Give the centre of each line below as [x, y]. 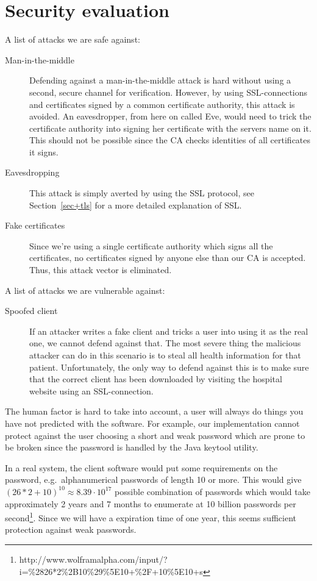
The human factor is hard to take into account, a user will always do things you [154, 411]
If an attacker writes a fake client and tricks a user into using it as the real [169, 331]
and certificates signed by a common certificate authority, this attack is [162, 104]
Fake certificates [35, 225]
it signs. [44, 151]
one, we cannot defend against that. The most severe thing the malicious [165, 343]
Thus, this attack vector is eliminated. [101, 270]
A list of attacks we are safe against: [73, 39]
